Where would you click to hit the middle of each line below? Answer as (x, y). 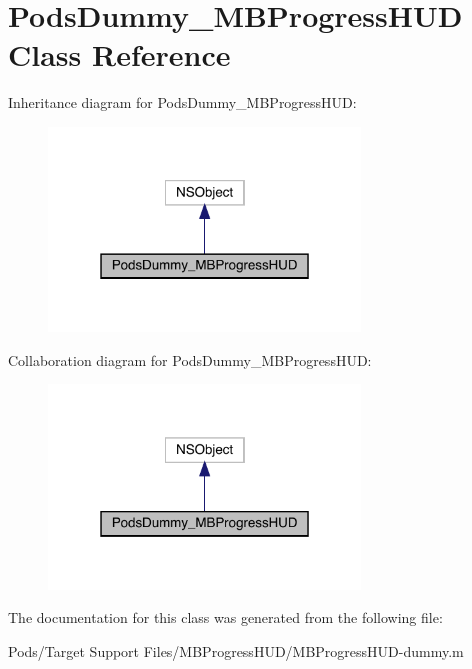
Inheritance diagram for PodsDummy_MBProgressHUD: (182, 102)
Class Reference (119, 54)
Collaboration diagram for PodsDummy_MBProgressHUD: (190, 359)
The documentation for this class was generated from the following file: (225, 617)
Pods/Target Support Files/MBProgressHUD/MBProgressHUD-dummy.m (236, 650)
